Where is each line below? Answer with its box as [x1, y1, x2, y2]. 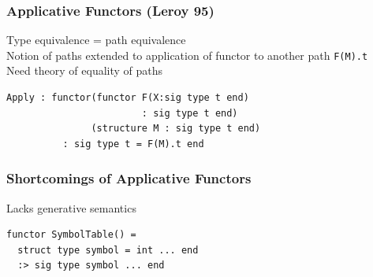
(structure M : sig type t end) [91, 123, 261, 135]
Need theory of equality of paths [6, 62, 163, 79]
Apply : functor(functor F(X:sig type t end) [6, 92, 249, 104]
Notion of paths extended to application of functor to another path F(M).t [6, 46, 368, 63]
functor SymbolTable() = [6, 229, 136, 241]
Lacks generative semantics [6, 199, 136, 216]
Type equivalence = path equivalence [6, 31, 186, 48]
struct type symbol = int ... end [17, 244, 199, 256]
